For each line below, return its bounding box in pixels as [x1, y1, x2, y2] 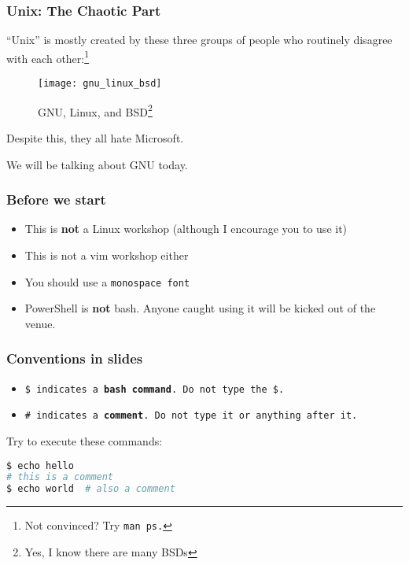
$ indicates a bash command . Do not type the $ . [24, 383, 285, 395]
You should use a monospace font [24, 273, 190, 290]
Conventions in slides [6, 349, 143, 368]
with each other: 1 [6, 47, 90, 66]
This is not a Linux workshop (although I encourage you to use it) [24, 220, 348, 237]
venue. [24, 315, 56, 331]
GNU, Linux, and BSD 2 [38, 101, 153, 120]
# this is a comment [6, 471, 114, 483]
